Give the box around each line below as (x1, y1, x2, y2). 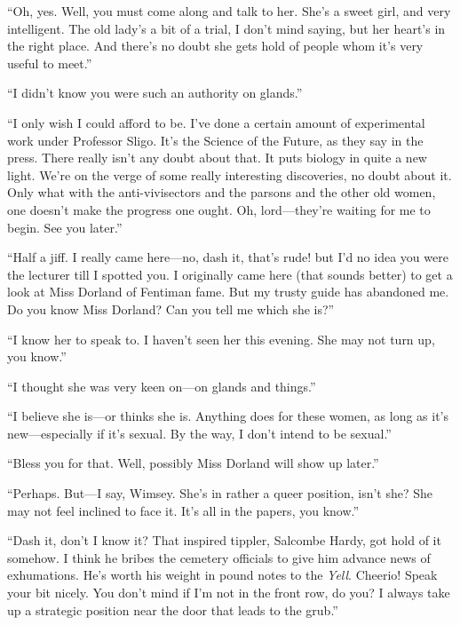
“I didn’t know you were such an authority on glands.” (7, 83, 303, 102)
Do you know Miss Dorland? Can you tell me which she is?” (7, 299, 335, 318)
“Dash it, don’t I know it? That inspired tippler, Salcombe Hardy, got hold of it (7, 531, 441, 550)
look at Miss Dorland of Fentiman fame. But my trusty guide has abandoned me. (7, 282, 449, 301)
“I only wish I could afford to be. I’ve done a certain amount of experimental (7, 113, 425, 131)
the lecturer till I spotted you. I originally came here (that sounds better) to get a (7, 265, 453, 283)
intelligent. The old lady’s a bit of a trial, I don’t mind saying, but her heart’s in (7, 19, 446, 37)
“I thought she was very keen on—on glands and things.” (7, 376, 316, 395)
